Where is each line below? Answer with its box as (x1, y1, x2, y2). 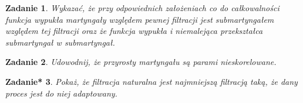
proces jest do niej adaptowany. (5, 87, 117, 99)
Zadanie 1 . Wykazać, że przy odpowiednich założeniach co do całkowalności (5, 2, 280, 13)
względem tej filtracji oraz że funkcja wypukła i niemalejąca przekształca (5, 25, 263, 37)
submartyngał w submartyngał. (5, 36, 115, 48)
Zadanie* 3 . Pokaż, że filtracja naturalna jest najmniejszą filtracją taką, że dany (5, 75, 298, 87)
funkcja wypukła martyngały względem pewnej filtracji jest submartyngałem (5, 13, 274, 25)
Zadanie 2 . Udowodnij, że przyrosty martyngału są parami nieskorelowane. (5, 56, 277, 68)
